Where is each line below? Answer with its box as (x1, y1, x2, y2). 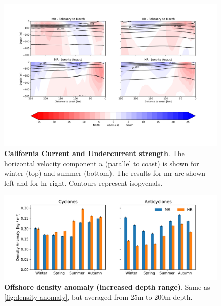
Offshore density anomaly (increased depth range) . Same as (4, 282, 210, 292)
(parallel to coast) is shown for (105, 158, 199, 168)
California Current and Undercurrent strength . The (4, 147, 185, 158)
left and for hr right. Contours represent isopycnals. (4, 177, 163, 188)
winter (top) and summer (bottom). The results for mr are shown (4, 168, 206, 178)
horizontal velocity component (4, 158, 97, 168)
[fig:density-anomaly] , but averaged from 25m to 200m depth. (4, 291, 193, 302)
